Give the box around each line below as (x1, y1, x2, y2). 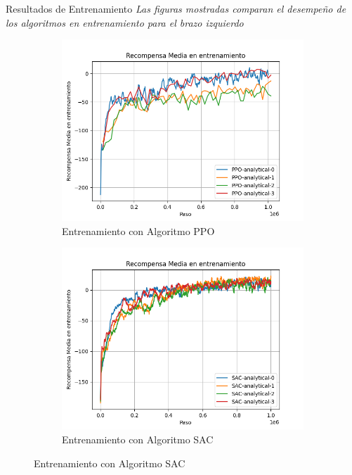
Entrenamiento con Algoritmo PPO (62, 223, 215, 238)
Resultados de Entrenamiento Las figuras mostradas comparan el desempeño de (6, 1, 346, 15)
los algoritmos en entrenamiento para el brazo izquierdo (6, 15, 244, 30)
